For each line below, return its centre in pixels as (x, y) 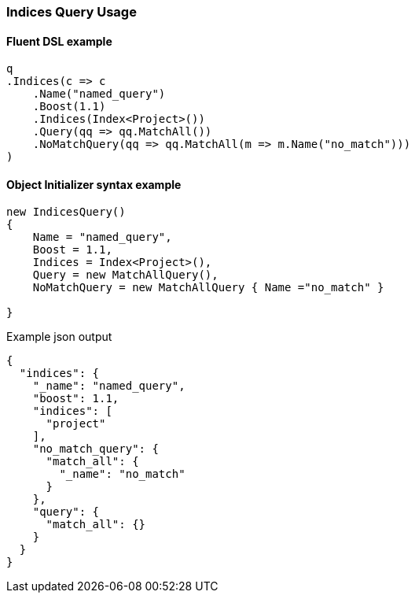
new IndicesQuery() (66, 212)
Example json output (59, 337)
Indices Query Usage (72, 12)
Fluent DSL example (59, 41)
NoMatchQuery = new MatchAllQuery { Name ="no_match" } (208, 288)
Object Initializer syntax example (94, 184)
